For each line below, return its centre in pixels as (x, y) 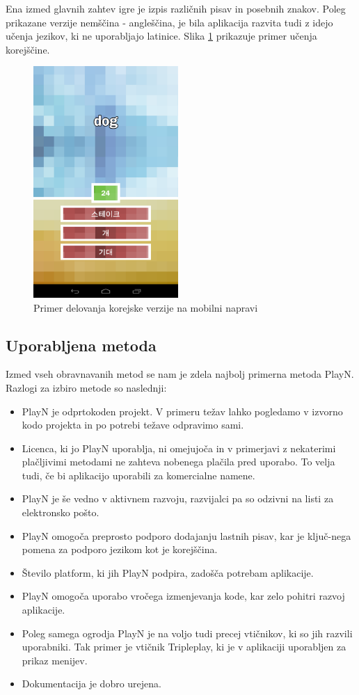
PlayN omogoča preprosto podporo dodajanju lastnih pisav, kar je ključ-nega (186, 535)
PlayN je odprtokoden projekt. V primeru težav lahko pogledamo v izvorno (182, 411)
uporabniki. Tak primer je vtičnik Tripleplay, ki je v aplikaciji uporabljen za (184, 647)
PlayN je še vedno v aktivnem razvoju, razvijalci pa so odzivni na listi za (178, 498)
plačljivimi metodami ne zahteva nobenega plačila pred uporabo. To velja (178, 462)
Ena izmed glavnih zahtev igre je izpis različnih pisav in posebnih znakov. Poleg (176, 8)
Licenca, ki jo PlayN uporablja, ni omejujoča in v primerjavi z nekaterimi (179, 448)
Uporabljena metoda (81, 345)
